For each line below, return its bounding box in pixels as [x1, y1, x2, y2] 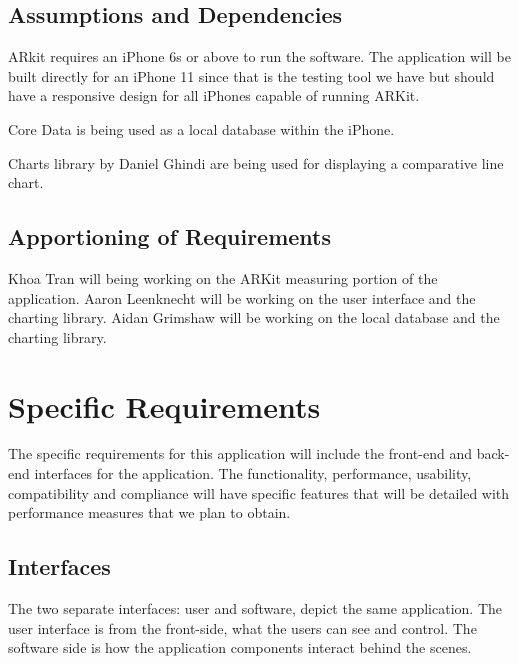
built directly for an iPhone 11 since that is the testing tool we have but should [8, 65, 495, 86]
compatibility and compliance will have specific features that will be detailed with [8, 482, 510, 503]
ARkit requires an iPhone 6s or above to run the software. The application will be [8, 46, 511, 67]
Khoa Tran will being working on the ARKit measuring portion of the [8, 267, 438, 288]
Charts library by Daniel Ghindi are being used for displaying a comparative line [8, 152, 504, 173]
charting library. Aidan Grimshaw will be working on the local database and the [8, 307, 500, 328]
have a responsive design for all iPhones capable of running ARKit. [8, 85, 420, 106]
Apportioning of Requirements [8, 221, 332, 252]
